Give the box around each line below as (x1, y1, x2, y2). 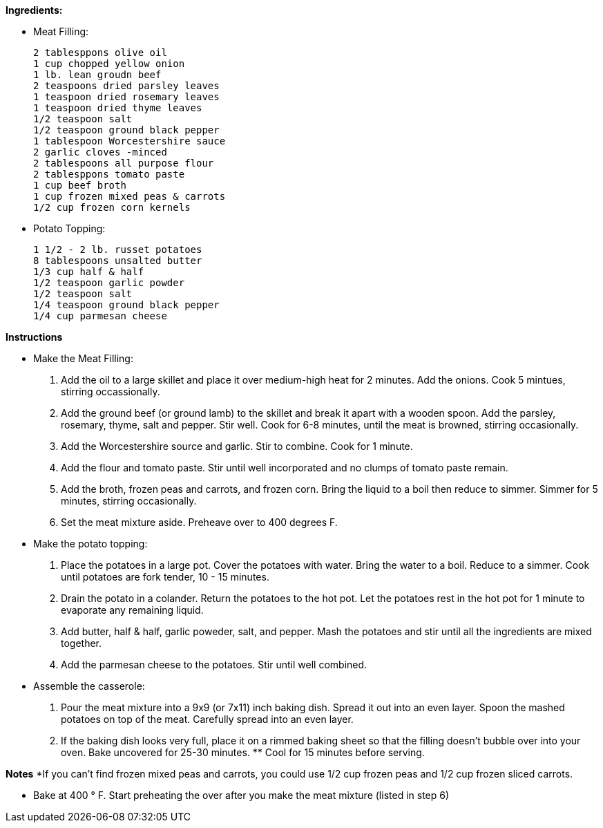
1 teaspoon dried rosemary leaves (33, 91, 220, 102)
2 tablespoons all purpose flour (33, 158, 214, 169)
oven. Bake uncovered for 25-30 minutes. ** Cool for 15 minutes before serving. (61, 746, 425, 758)
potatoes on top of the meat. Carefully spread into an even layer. (61, 713, 354, 725)
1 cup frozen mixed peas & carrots (33, 191, 226, 202)
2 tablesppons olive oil (33, 47, 167, 58)
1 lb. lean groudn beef (33, 69, 162, 80)
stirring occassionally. (61, 386, 160, 397)
